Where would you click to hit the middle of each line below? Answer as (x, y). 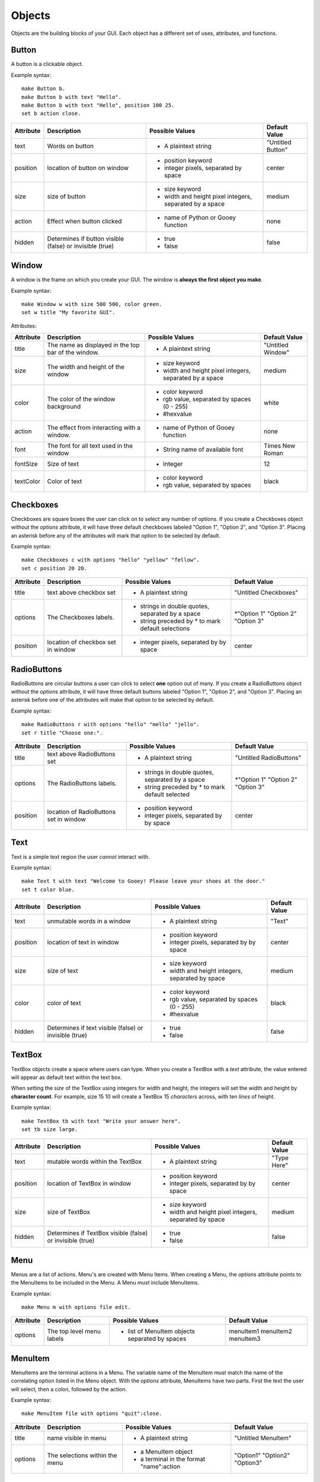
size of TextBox (68, 1212)
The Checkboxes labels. (81, 618)
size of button (66, 196)
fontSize (26, 464)
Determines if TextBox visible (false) (97, 1233)
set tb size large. (50, 1129)
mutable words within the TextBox (95, 1162)
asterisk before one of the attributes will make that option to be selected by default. (113, 700)
